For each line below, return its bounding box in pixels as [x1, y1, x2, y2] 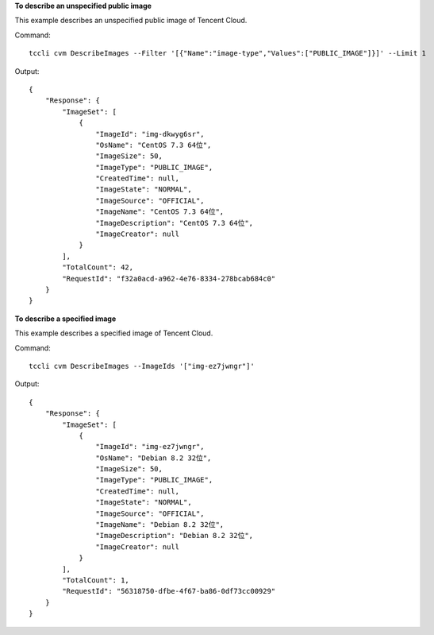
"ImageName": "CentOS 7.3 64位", [95, 207, 225, 216]
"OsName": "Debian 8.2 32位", [95, 453, 212, 463]
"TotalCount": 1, [62, 575, 130, 584]
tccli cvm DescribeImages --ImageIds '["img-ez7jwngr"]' [29, 362, 255, 370]
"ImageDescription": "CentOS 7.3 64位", [95, 219, 254, 227]
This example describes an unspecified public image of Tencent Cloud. [14, 16, 248, 25]
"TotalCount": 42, [62, 263, 134, 272]
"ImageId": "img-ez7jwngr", [95, 442, 205, 451]
